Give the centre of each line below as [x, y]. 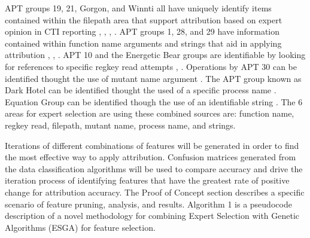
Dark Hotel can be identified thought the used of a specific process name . [141, 90]
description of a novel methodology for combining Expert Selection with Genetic [152, 216]
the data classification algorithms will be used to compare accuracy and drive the [154, 168]
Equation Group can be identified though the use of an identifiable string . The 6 [154, 101]
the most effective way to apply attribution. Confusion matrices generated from [151, 157]
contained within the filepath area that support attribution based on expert [144, 19]
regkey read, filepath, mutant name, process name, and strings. [120, 125]
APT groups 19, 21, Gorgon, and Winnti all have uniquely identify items [138, 8]
